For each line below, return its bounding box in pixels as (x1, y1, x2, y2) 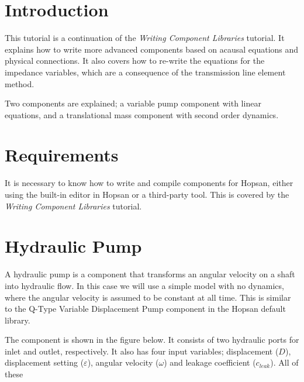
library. (5, 314, 30, 326)
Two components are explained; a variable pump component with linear (5, 97, 261, 109)
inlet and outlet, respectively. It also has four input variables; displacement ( (5, 345, 279, 357)
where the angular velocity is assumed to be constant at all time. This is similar (5, 291, 291, 303)
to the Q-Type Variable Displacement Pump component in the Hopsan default (5, 302, 286, 315)
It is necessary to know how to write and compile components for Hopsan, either (5, 177, 293, 189)
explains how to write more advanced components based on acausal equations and (5, 43, 299, 55)
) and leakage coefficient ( (164, 356, 256, 369)
